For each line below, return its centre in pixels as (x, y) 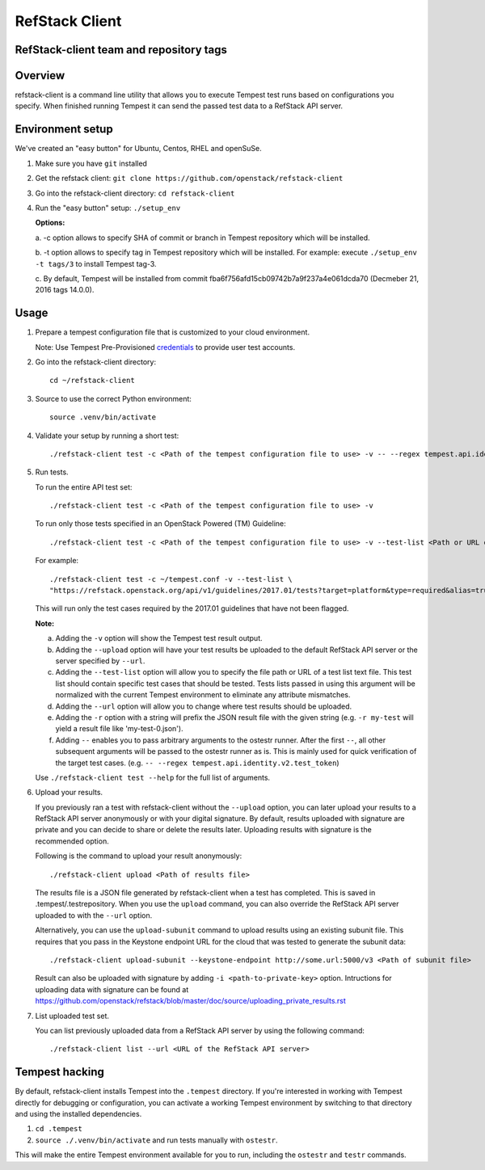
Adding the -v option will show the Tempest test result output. (159, 638)
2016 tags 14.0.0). (65, 290)
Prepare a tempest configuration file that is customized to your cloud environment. (173, 332)
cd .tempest (59, 1129)
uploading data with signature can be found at (112, 989)
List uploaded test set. (72, 1016)
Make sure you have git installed (91, 163)
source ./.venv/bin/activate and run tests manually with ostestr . (156, 1140)
